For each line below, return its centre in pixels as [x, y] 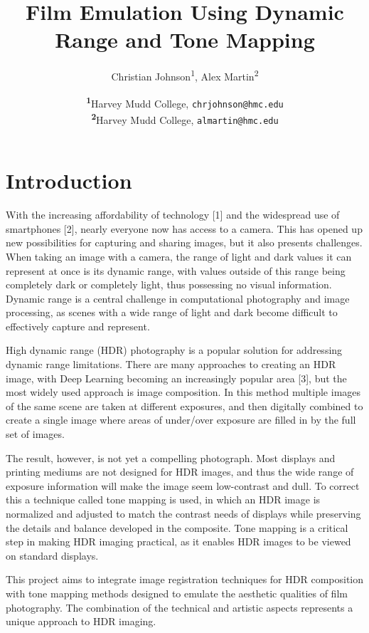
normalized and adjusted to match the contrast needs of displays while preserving [183, 513]
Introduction [69, 181]
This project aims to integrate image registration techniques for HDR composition [185, 579]
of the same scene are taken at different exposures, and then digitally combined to [184, 406]
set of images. [35, 434]
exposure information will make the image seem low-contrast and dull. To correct [183, 485]
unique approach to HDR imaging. [81, 621]
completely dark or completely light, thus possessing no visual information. [169, 284]
